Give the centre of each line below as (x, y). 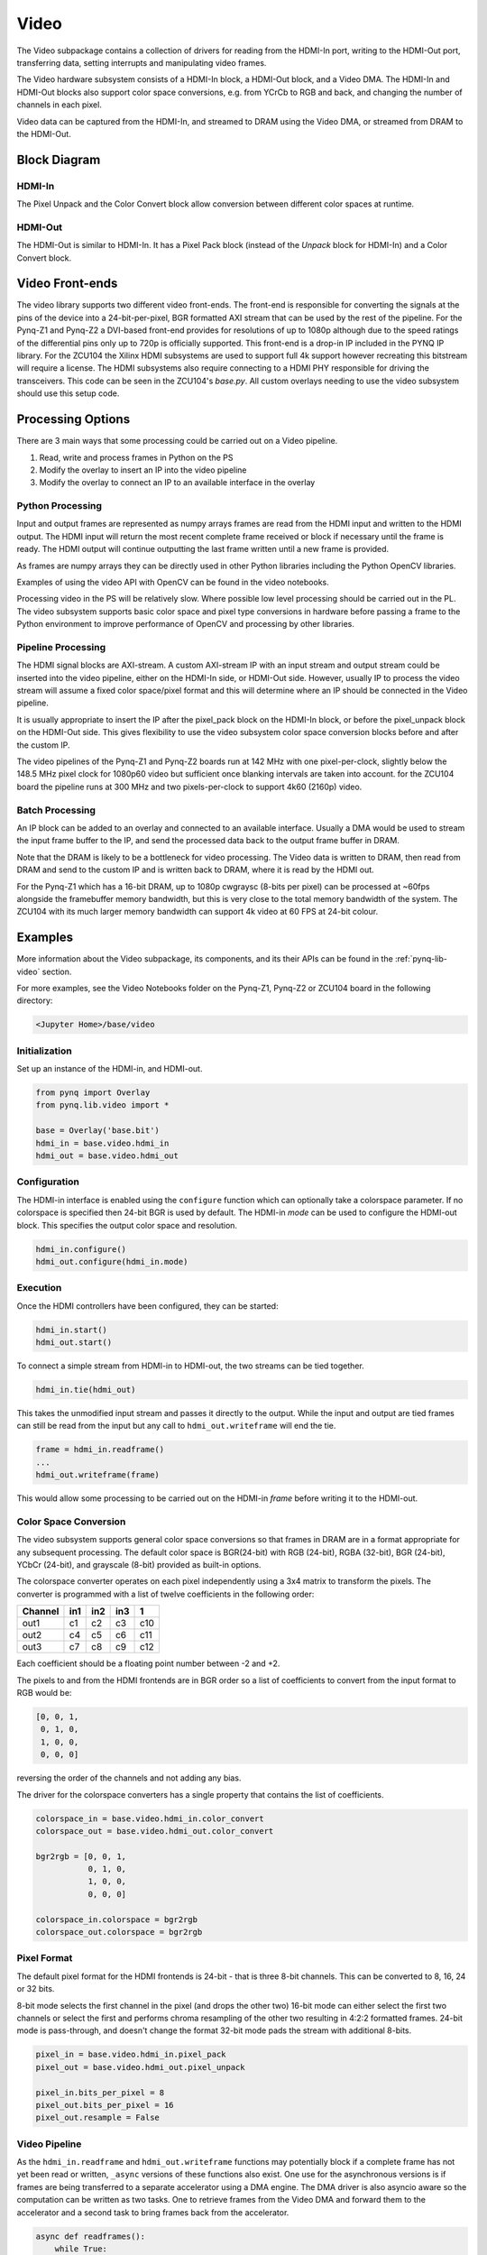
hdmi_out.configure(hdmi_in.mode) (112, 1261)
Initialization (44, 1051)
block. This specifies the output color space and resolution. (127, 1225)
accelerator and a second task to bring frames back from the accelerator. (153, 2212)
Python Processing (60, 506)
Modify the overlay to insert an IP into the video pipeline (143, 470)
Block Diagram (59, 159)
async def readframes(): (91, 2236)
